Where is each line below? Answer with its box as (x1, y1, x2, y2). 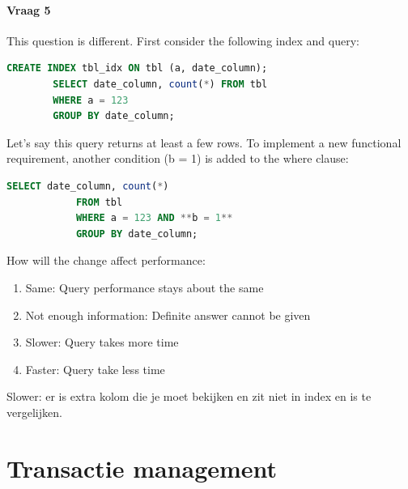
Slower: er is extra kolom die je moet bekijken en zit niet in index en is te (6, 388, 372, 405)
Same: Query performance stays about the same (25, 279, 264, 296)
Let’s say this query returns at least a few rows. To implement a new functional (6, 134, 402, 151)
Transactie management (6, 451, 278, 484)
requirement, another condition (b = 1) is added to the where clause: (6, 150, 349, 167)
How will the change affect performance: (6, 252, 206, 269)
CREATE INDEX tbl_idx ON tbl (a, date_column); (6, 62, 268, 74)
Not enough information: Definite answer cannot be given (25, 306, 311, 323)
